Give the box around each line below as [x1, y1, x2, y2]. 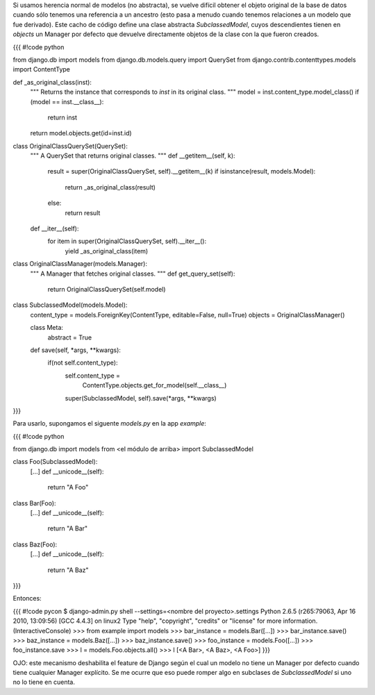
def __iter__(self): [30, 224, 79, 233]
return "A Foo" [47, 483, 89, 492]
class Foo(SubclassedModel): [12, 458, 98, 466]
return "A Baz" [47, 566, 90, 574]
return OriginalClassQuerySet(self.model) [47, 285, 166, 293]
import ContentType [12, 65, 71, 74]
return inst [47, 113, 78, 122]
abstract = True [47, 333, 92, 342]
